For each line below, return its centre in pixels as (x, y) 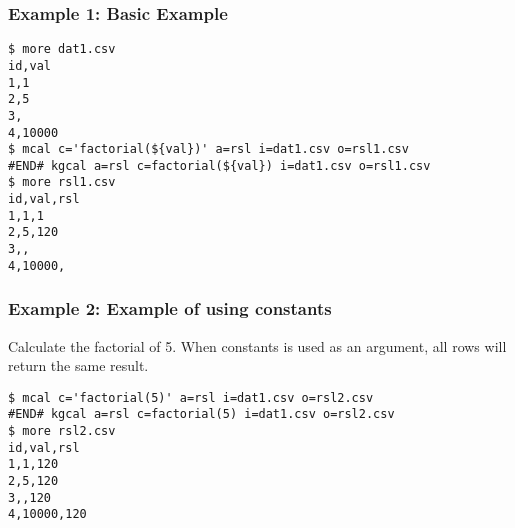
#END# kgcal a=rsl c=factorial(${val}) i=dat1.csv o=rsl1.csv (219, 165)
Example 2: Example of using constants (170, 308)
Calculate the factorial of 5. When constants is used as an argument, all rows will (257, 345)
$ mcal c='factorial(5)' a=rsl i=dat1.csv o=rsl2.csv (191, 397)
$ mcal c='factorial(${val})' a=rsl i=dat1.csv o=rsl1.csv (208, 149)
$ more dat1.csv (62, 49)
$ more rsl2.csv (62, 431)
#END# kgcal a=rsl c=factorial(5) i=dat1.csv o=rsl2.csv (201, 414)
